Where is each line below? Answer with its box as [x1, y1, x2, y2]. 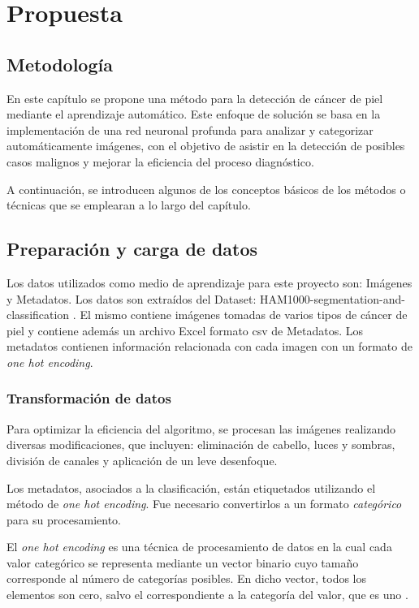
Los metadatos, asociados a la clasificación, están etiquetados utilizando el [6, 479, 376, 496]
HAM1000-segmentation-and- [259, 290, 405, 307]
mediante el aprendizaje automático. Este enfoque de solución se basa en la [6, 106, 381, 123]
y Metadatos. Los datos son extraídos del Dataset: [6, 290, 257, 307]
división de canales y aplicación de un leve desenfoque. [6, 451, 278, 468]
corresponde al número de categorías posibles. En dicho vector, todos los [6, 570, 367, 587]
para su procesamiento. [6, 511, 122, 528]
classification [6, 306, 70, 323]
